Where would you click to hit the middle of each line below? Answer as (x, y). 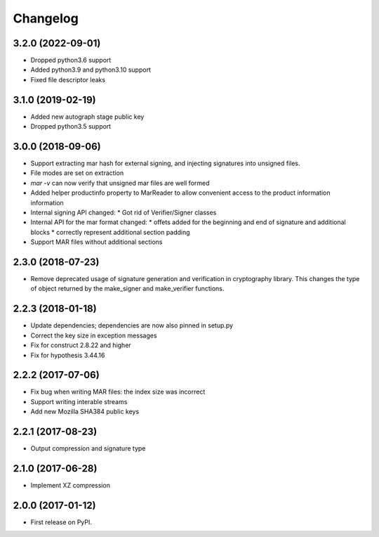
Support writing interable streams (79, 401)
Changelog (46, 18)
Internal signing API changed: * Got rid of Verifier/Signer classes (124, 212)
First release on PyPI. (61, 522)
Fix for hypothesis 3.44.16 (68, 355)
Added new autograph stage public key (87, 117)
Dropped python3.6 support (71, 60)
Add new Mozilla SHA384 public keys (85, 412)
